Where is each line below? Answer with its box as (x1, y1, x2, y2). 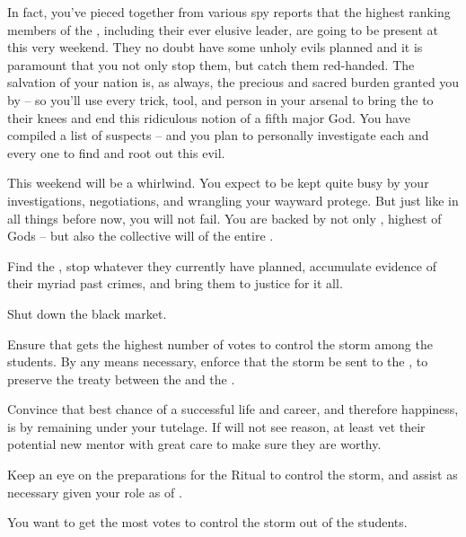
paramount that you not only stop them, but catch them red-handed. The (7, 55, 415, 74)
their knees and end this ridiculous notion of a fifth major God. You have (7, 108, 410, 127)
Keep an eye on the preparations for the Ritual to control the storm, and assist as (7, 465, 458, 484)
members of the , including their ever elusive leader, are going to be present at (7, 20, 438, 39)
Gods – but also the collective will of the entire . (7, 226, 274, 245)
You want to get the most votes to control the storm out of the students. (7, 513, 408, 532)
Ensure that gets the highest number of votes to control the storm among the (7, 334, 433, 353)
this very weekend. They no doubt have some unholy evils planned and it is (7, 38, 423, 57)
